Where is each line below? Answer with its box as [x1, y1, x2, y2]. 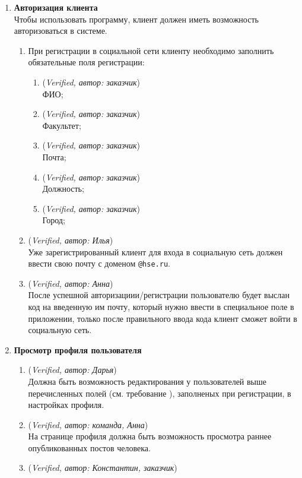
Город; [42, 214, 65, 226]
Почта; [42, 150, 66, 163]
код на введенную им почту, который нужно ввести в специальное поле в [28, 300, 294, 312]
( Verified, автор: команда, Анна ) [28, 418, 148, 430]
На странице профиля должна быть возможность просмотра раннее [28, 430, 272, 442]
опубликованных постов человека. [28, 441, 151, 454]
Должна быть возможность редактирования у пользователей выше [28, 375, 267, 387]
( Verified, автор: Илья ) [28, 233, 113, 246]
